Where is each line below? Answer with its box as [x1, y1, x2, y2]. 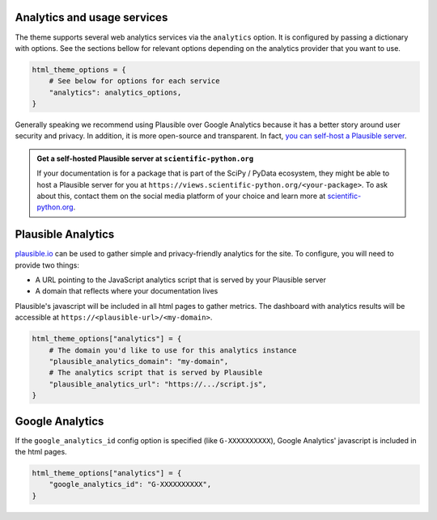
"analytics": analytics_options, [49, 87, 182, 97]
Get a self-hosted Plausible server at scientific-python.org [36, 154, 254, 163]
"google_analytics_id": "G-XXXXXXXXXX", [49, 480, 212, 489]
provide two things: [15, 260, 80, 270]
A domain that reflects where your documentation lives [35, 286, 218, 296]
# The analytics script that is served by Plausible [49, 368, 263, 378]
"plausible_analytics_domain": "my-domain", [49, 357, 229, 366]
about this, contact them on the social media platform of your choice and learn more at [36, 191, 326, 201]
